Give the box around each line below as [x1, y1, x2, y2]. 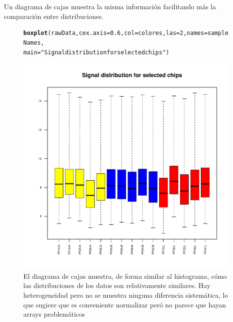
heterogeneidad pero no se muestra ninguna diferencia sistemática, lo [23, 289, 228, 300]
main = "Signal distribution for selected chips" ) [23, 49, 169, 56]
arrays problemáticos [23, 309, 85, 319]
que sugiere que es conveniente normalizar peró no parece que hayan [23, 299, 226, 309]
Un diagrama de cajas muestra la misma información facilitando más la [4, 1, 216, 11]
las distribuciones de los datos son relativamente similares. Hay [23, 280, 211, 290]
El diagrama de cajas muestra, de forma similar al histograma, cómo [23, 271, 227, 281]
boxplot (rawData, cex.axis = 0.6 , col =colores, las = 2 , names [23, 30, 204, 37]
